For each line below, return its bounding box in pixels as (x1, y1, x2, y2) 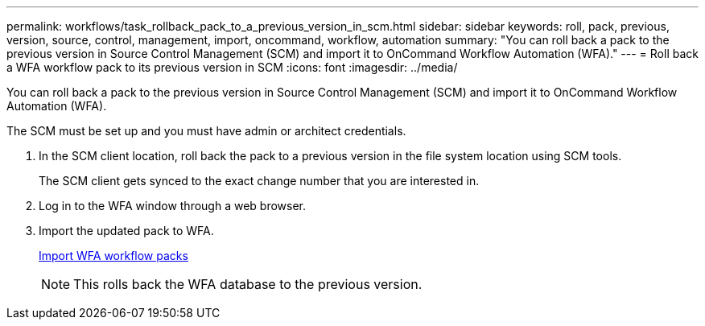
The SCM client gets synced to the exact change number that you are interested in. (39, 174, 480, 188)
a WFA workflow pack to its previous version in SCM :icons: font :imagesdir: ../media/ (6, 60, 458, 74)
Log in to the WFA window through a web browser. (39, 199, 307, 213)
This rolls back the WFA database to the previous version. (73, 276, 423, 292)
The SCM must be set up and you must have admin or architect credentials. (6, 124, 406, 138)
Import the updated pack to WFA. (39, 224, 214, 237)
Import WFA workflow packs (39, 249, 188, 262)
